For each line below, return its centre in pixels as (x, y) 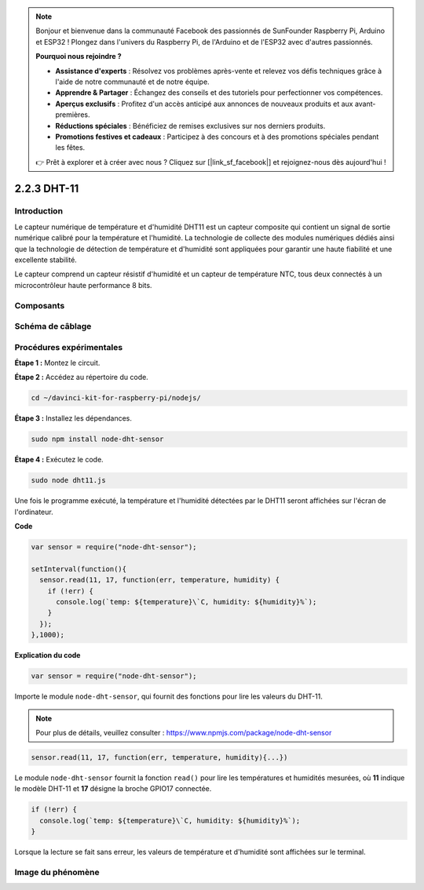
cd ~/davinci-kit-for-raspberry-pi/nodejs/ (116, 398)
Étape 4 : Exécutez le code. (59, 460)
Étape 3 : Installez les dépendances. (73, 418)
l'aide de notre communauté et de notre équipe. (132, 82)
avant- (365, 104)
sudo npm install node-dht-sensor (97, 439)
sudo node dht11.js (68, 480)
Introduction (38, 211)
